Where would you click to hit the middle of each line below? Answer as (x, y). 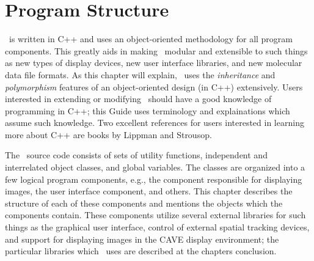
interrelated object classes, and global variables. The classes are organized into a (155, 167)
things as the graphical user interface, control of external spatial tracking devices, (157, 227)
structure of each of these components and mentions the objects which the (144, 203)
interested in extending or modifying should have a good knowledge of (138, 99)
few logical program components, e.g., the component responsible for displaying (154, 179)
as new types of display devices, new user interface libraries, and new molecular (154, 63)
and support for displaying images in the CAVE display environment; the (142, 239)
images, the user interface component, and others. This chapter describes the (149, 191)
